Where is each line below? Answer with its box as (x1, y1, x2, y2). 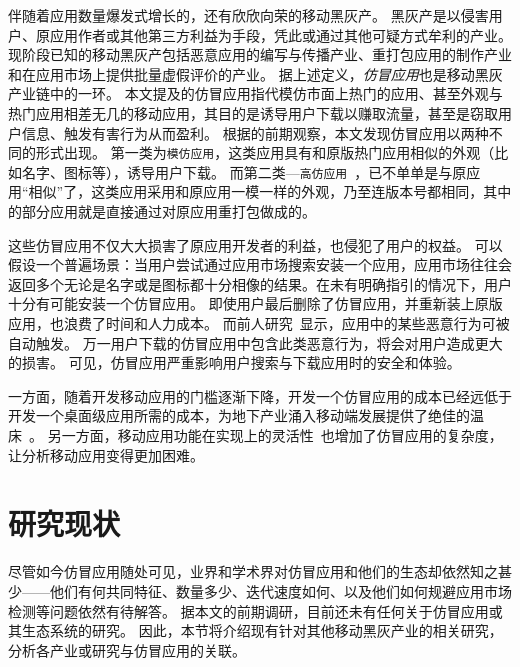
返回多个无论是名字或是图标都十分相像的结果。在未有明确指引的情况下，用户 (8, 273, 512, 294)
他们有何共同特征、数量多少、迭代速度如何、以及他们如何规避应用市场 (49, 580, 512, 601)
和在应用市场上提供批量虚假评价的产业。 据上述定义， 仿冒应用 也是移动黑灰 (8, 63, 503, 84)
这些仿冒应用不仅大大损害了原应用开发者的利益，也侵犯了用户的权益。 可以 (8, 234, 503, 255)
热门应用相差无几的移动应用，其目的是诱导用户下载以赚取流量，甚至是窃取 (8, 102, 498, 123)
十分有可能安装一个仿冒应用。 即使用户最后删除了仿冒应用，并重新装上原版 (8, 293, 503, 314)
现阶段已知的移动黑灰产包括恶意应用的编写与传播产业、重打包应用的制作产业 (8, 44, 512, 65)
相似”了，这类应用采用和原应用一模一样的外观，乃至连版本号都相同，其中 (28, 181, 512, 202)
